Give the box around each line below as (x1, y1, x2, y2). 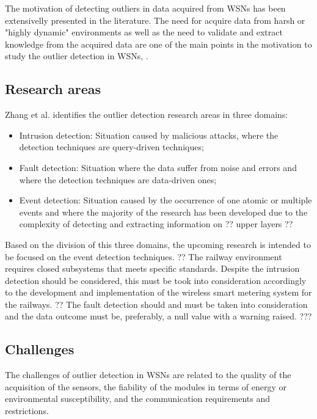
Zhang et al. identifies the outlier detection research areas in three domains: (5, 108, 288, 121)
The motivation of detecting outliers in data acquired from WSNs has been (5, 2, 286, 14)
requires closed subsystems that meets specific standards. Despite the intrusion (5, 262, 300, 275)
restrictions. (5, 404, 49, 417)
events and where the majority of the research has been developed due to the (19, 205, 308, 218)
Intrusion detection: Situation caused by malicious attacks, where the (19, 128, 279, 141)
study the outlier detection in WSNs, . (5, 49, 148, 62)
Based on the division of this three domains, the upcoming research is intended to (5, 238, 311, 250)
